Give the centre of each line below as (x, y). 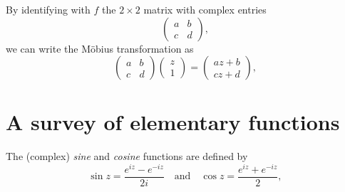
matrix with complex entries (205, 9)
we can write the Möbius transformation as (100, 48)
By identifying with (48, 9)
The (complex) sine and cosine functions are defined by (127, 156)
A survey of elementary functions (173, 122)
